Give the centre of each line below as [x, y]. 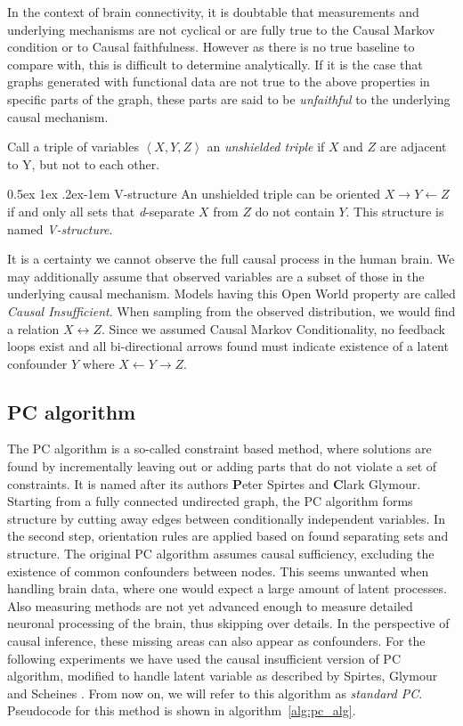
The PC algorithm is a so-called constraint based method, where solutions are [219, 449]
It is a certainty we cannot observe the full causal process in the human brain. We [231, 259]
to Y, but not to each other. [84, 163]
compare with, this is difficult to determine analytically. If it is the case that [215, 64]
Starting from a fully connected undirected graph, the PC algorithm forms [210, 501]
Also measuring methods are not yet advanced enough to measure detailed [210, 605]
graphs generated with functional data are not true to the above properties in [219, 82]
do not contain [295, 211]
